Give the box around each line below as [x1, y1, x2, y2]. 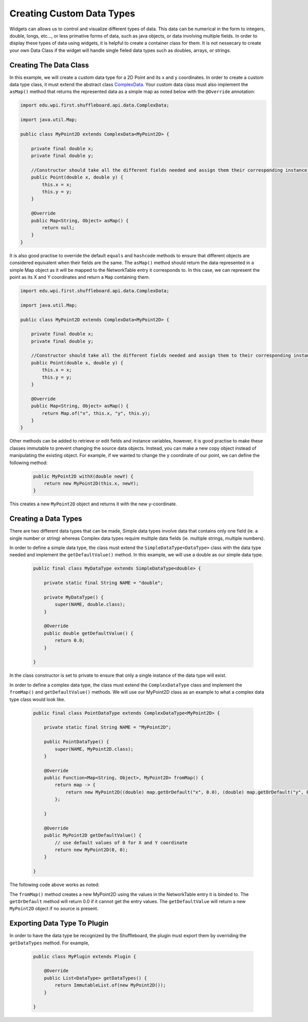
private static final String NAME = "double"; [44, 580, 164, 586]
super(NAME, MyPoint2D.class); [54, 746, 133, 752]
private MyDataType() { [44, 594, 104, 600]
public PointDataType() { [44, 739, 109, 745]
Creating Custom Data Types [9, 8, 136, 19]
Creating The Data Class [9, 61, 89, 69]
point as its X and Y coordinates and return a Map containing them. [9, 274, 150, 280]
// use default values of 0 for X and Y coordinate [54, 839, 188, 845]
